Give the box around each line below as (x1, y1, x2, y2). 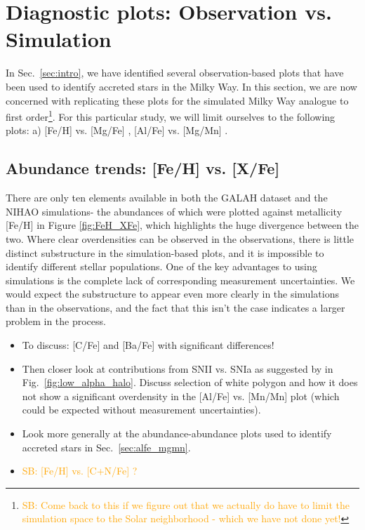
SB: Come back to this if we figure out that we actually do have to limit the (22, 497, 350, 512)
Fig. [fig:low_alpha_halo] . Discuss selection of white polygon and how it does (22, 375, 358, 390)
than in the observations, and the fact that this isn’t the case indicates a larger (6, 300, 345, 314)
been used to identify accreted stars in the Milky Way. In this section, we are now (6, 79, 357, 93)
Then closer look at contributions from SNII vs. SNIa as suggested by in (22, 361, 333, 376)
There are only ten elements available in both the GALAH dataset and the (6, 190, 328, 205)
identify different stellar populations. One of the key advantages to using (6, 259, 317, 274)
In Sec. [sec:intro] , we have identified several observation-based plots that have (6, 65, 344, 80)
